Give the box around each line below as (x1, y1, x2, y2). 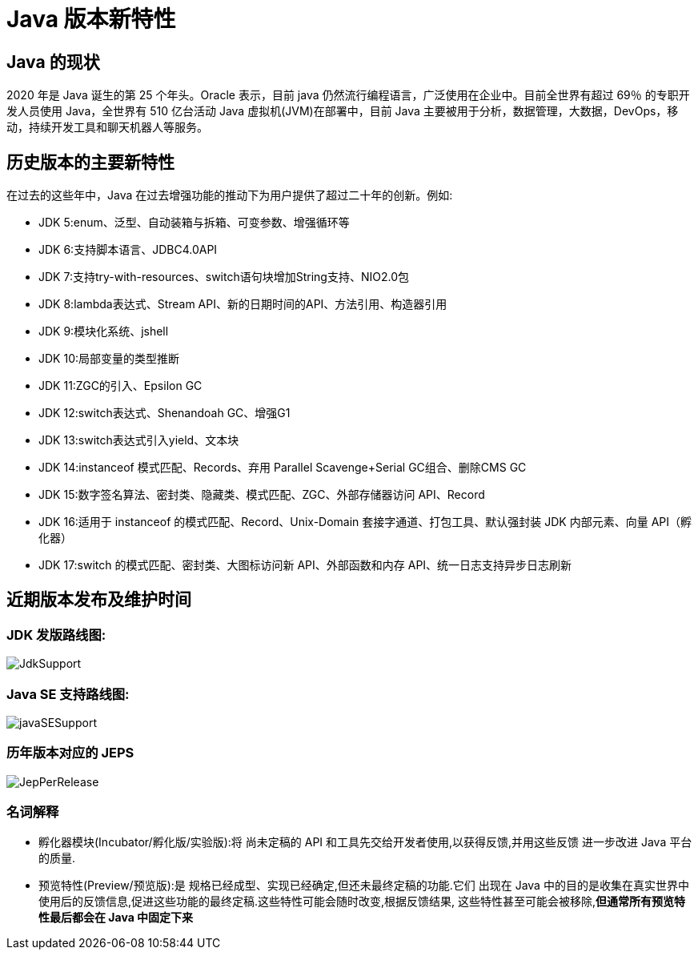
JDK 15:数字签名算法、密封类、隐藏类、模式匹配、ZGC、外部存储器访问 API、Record (38, 488, 485, 502)
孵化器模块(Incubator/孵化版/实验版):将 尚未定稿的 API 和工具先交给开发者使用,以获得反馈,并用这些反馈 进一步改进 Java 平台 (38, 835, 692, 850)
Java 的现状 (6, 51, 100, 72)
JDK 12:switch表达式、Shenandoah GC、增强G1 (38, 406, 291, 420)
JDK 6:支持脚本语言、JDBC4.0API (38, 243, 218, 257)
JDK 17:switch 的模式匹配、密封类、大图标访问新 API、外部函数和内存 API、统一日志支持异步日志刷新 (38, 558, 572, 572)
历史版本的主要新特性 (6, 151, 174, 172)
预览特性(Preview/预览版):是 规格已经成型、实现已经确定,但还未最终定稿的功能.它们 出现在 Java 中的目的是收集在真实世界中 (38, 878, 689, 893)
